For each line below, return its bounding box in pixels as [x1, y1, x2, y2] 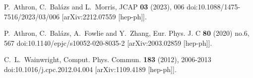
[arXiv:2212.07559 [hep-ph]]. [62, 11, 147, 21]
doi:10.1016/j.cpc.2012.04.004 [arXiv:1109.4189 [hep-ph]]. [4, 64, 177, 74]
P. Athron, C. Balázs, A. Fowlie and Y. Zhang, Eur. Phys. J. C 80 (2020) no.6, [4, 28, 250, 38]
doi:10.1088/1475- [187, 1, 241, 11]
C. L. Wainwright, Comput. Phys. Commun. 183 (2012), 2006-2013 [4, 54, 211, 65]
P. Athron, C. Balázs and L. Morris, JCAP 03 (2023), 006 [4, 1, 185, 11]
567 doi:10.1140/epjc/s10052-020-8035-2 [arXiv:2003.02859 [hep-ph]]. [4, 37, 212, 48]
